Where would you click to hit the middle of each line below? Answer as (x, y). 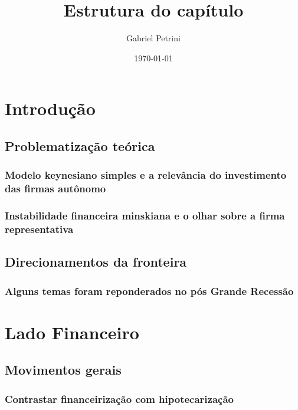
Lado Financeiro (72, 332)
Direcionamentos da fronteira (96, 262)
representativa (39, 229)
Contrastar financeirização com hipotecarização (119, 398)
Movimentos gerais (63, 370)
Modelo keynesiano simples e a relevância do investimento (146, 175)
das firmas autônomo (55, 188)
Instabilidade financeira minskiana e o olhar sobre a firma (145, 215)
